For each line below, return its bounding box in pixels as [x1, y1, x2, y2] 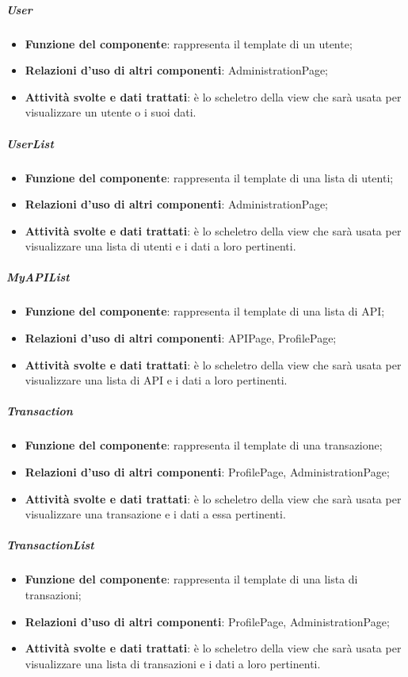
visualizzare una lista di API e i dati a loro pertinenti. [25, 372, 288, 388]
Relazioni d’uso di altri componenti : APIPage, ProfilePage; [25, 330, 337, 346]
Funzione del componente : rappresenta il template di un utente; [25, 35, 353, 52]
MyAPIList [6, 269, 70, 285]
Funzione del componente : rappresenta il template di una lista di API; [25, 303, 385, 319]
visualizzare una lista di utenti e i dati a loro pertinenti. [25, 238, 296, 254]
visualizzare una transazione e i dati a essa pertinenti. [25, 506, 286, 522]
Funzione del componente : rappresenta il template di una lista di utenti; [25, 169, 394, 186]
